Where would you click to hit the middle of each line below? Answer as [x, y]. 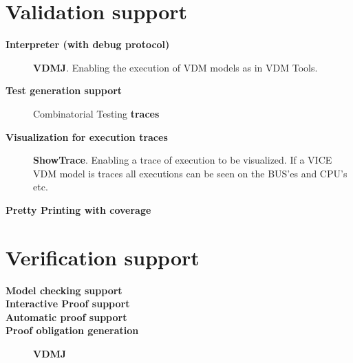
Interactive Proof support [68, 304]
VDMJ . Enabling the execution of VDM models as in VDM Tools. [175, 67]
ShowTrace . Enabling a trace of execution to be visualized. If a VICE [183, 160]
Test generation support [64, 90]
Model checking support [64, 290]
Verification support [103, 257]
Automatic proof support [66, 317]
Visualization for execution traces [87, 136]
